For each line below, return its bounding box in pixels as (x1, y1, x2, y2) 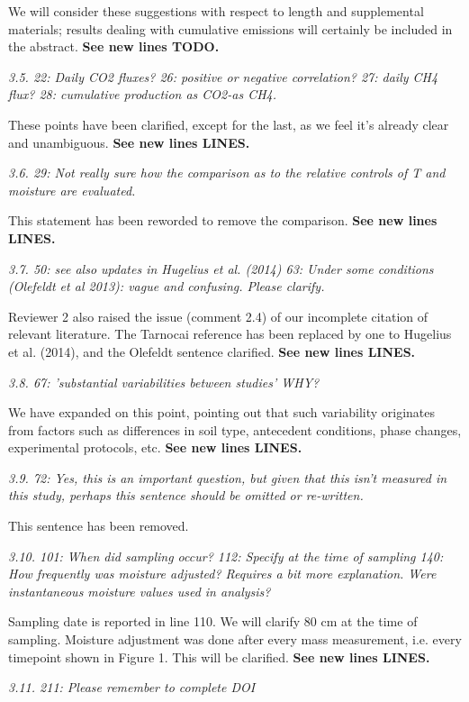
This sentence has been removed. (8, 516, 189, 535)
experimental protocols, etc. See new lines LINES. (8, 438, 302, 457)
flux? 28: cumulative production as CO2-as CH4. (8, 85, 277, 104)
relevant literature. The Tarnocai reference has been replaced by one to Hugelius (8, 324, 452, 343)
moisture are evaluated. (8, 180, 136, 199)
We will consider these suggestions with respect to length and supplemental (8, 2, 424, 20)
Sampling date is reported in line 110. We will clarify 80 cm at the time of (8, 612, 418, 631)
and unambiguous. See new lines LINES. (8, 132, 250, 151)
